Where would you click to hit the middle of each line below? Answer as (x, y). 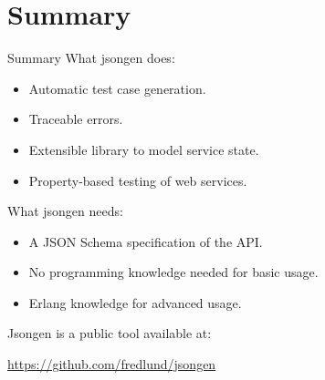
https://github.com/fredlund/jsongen (112, 364)
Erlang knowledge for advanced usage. (135, 302)
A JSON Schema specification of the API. (146, 241)
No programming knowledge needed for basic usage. (173, 272)
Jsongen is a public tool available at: (110, 333)
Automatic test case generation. (117, 88)
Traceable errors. (76, 119)
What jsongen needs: (65, 211)
